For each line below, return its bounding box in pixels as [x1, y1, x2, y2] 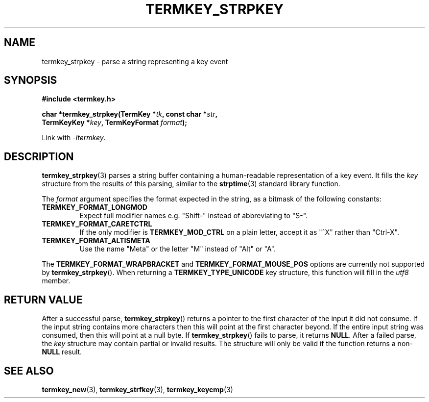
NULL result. [42, 348, 82, 356]
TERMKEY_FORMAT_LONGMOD [42, 203, 147, 212]
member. [42, 276, 71, 285]
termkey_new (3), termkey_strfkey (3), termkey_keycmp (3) [42, 385, 233, 394]
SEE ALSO [4, 364, 54, 377]
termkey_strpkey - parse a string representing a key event [42, 57, 228, 66]
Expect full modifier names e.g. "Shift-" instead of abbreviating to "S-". [79, 211, 308, 220]
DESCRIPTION [4, 150, 74, 163]
